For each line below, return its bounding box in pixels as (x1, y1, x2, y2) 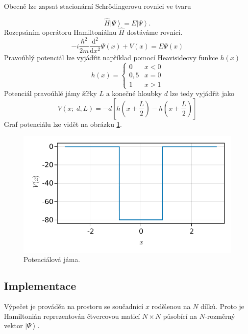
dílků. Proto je (200, 301, 245, 311)
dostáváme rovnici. (126, 27, 183, 37)
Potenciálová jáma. (24, 254, 80, 264)
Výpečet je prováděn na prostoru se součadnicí (4, 301, 144, 311)
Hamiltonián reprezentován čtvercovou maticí (4, 310, 140, 321)
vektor (4, 320, 23, 331)
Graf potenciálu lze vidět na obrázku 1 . (4, 119, 122, 129)
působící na (163, 310, 198, 321)
